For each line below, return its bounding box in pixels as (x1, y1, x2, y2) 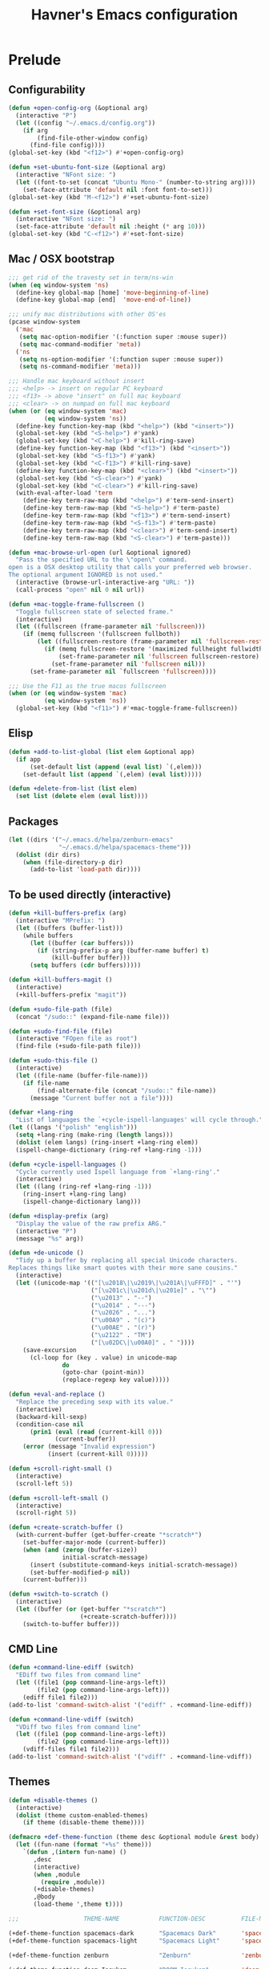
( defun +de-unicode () (8, 1249, 84, 1258)
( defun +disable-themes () (8, 1796, 98, 1804)
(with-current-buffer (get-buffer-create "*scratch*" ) (15, 1531, 203, 1539)
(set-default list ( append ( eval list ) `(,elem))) (29, 763, 203, 771)
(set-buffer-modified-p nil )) (29, 1568, 130, 1576)
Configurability (8, 83, 86, 96)
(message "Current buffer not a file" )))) (29, 1094, 174, 1102)
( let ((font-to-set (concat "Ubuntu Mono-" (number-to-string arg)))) (15, 178, 256, 186)
